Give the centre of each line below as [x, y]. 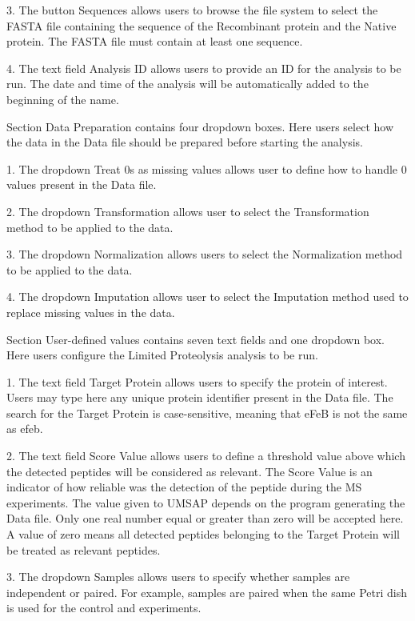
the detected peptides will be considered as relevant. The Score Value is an [190, 471]
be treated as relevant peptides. [84, 549]
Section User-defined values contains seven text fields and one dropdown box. [196, 339]
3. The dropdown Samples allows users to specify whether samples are [178, 577]
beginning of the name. [63, 99]
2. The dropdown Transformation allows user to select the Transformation [188, 211]
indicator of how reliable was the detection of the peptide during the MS [184, 487]
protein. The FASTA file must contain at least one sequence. [155, 41]
